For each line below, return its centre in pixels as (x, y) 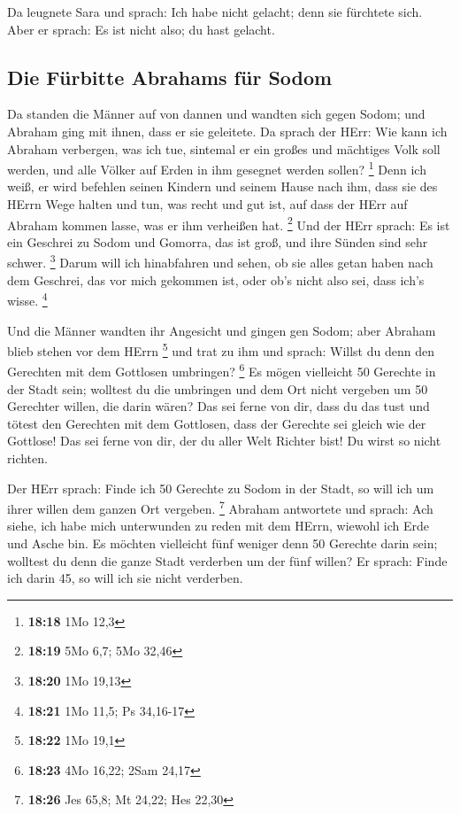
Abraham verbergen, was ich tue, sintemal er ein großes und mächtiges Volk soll (224, 148)
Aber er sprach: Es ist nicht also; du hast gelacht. (141, 29)
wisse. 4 (27, 299)
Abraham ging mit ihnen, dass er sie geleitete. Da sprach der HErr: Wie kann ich (227, 131)
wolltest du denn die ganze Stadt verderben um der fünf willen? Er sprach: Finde (227, 560)
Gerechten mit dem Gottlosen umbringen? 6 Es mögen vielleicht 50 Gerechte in (222, 370)
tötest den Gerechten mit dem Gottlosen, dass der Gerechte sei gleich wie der (217, 423)
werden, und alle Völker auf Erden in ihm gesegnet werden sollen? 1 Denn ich (217, 168)
